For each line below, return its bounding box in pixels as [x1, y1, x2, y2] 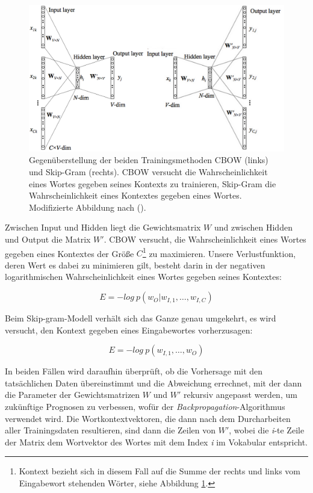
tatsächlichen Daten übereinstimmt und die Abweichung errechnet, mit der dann [5, 376, 302, 389]
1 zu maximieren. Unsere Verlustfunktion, [142, 245, 296, 259]
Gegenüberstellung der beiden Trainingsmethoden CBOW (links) [29, 153, 268, 166]
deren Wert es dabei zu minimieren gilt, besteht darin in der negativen [5, 258, 265, 271]
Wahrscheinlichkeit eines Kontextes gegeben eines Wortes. [29, 189, 242, 202]
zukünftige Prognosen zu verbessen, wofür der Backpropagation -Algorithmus [5, 400, 285, 413]
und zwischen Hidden [214, 221, 293, 234]
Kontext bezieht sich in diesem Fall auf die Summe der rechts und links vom [19, 465, 301, 477]
